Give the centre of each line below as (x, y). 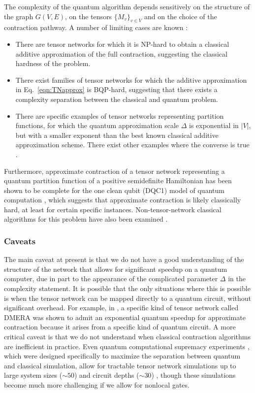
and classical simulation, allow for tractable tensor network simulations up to (120, 365)
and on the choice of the (180, 16)
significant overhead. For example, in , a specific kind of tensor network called (121, 308)
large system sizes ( (33, 375)
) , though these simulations (193, 375)
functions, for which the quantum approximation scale (97, 125)
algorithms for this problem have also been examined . (86, 219)
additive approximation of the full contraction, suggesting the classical (121, 53)
